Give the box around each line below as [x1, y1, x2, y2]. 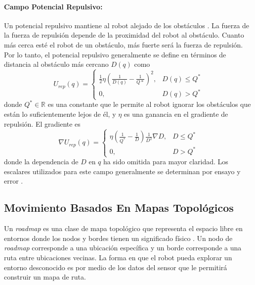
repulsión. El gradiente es [4, 118, 81, 129]
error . [4, 176, 23, 186]
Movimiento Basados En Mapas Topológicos [4, 200, 234, 215]
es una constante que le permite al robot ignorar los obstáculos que [47, 99, 251, 109]
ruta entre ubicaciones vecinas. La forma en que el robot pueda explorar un [4, 252, 232, 262]
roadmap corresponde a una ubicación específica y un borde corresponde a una [4, 242, 242, 253]
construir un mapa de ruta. [4, 272, 86, 282]
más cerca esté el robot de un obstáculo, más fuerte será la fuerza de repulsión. [4, 39, 243, 49]
